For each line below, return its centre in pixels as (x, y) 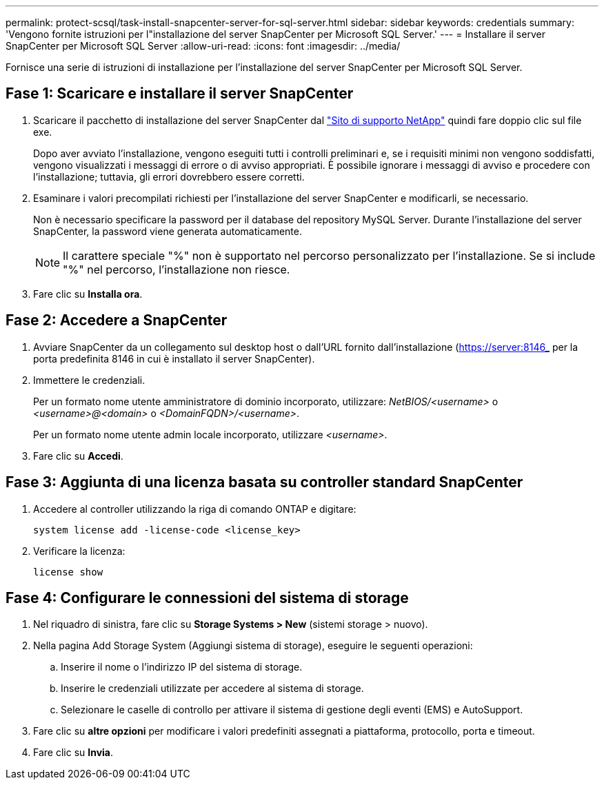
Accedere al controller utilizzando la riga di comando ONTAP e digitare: (195, 509)
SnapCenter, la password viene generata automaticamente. (168, 231)
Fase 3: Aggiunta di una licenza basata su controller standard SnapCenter (264, 482)
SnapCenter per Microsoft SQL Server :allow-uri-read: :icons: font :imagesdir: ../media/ (203, 46)
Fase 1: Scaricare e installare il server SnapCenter (180, 94)
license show (68, 572)
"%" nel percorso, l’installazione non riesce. (177, 269)
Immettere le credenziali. (89, 380)
